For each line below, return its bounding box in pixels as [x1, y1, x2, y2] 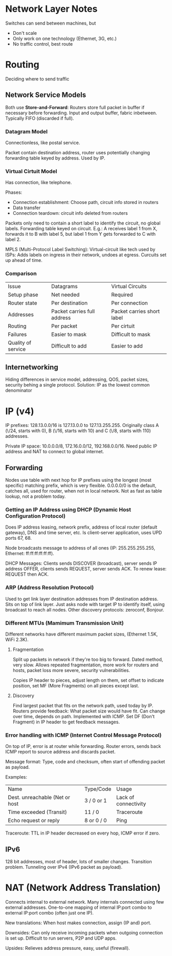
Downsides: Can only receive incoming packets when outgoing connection [5, 930, 163, 936]
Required [111, 291, 133, 298]
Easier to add [111, 342, 143, 349]
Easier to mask [51, 331, 87, 338]
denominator [5, 388, 32, 394]
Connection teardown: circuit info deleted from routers [12, 210, 128, 216]
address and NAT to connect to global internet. [5, 449, 104, 455]
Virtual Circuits [111, 282, 147, 290]
